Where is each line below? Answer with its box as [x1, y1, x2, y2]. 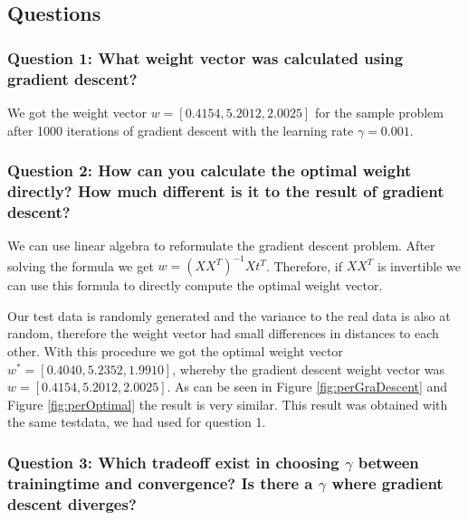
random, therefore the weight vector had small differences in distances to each [7, 324, 439, 343]
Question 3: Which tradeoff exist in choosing [7, 450, 339, 473]
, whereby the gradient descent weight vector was [172, 359, 445, 378]
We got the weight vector [7, 102, 148, 121]
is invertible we [377, 256, 461, 275]
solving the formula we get [7, 256, 154, 275]
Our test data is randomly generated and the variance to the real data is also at [7, 306, 451, 325]
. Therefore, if [265, 256, 342, 275]
